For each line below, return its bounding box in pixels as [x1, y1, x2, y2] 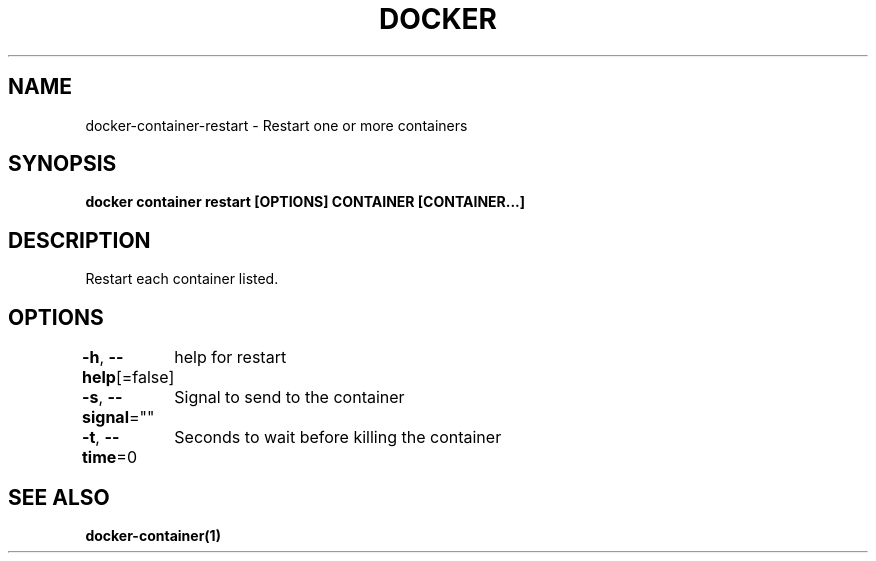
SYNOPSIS [8, 151, 117, 177]
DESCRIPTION [8, 227, 151, 253]
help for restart [174, 347, 287, 368]
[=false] [115, 367, 175, 388]
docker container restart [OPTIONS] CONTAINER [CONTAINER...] [85, 193, 526, 211]
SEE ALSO [8, 484, 110, 510]
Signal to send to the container [174, 387, 405, 408]
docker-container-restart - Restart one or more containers [85, 116, 468, 134]
